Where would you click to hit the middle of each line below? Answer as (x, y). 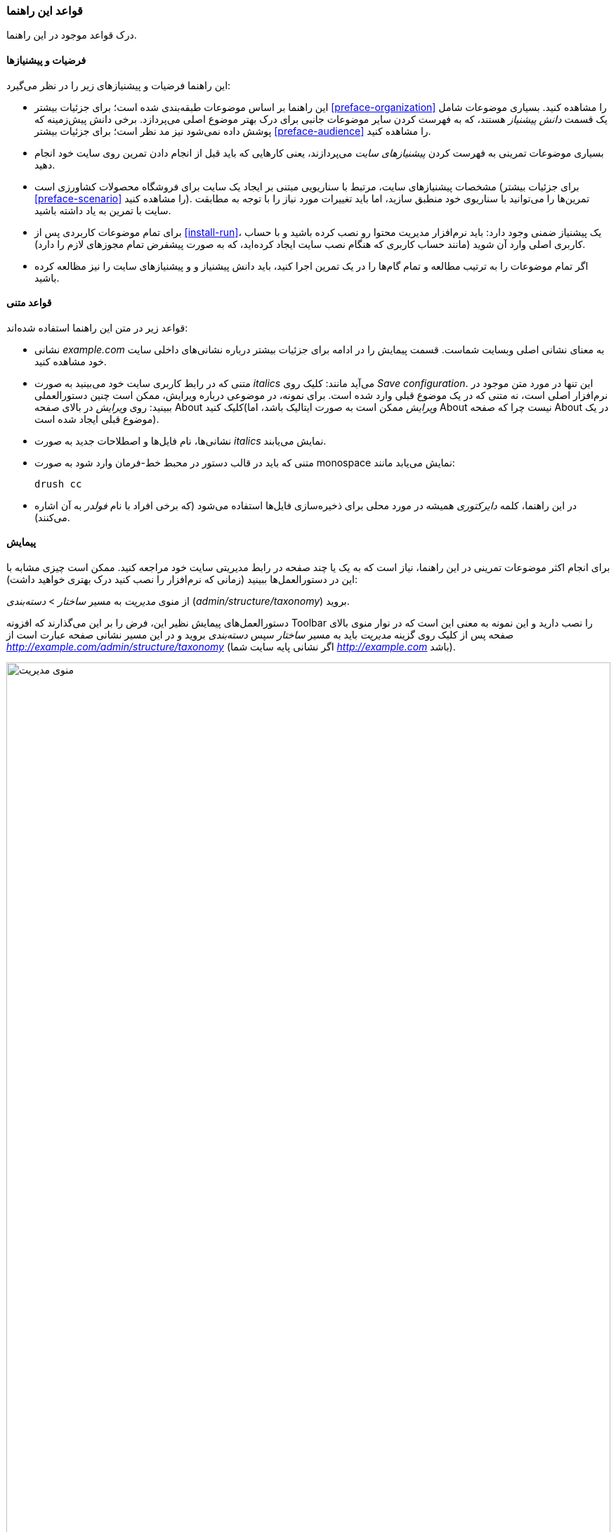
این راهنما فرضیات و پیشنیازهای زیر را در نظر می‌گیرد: (119, 85)
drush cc (58, 484)
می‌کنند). (52, 517)
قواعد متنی (29, 303)
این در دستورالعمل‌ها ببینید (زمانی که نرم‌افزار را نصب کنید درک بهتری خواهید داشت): (182, 580)
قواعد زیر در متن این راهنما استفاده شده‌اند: (97, 327)
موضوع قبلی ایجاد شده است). (97, 419)
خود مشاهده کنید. (71, 361)
